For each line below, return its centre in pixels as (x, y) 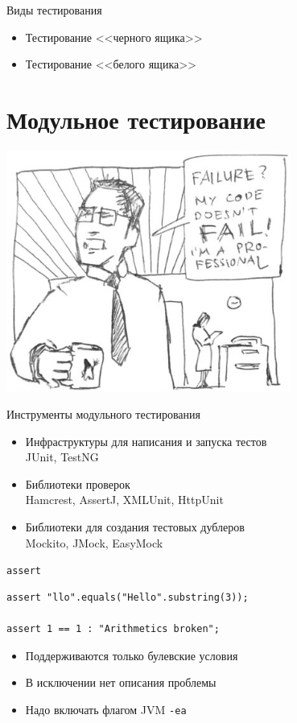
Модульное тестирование (136, 119)
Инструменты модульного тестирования (103, 413)
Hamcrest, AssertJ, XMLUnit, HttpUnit (124, 500)
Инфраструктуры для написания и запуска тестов (146, 441)
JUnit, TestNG (62, 457)
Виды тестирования (54, 10)
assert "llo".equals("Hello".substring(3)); (128, 597)
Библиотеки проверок (78, 483)
